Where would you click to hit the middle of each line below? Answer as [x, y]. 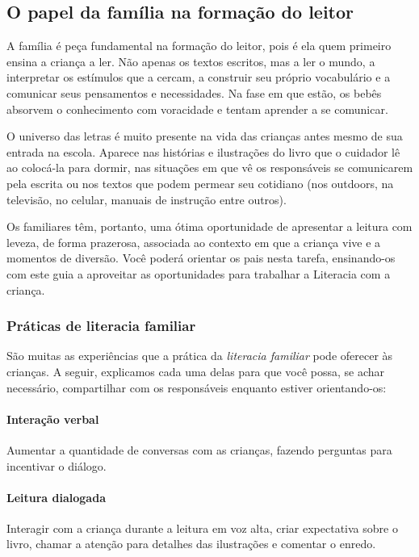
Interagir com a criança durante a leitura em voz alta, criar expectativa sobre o [202, 528]
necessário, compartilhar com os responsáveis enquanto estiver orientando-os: [197, 387]
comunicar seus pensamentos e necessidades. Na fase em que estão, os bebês [194, 92]
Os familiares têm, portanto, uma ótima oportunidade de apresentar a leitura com [209, 226]
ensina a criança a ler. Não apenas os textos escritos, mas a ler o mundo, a [191, 61]
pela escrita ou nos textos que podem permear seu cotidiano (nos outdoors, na [200, 183]
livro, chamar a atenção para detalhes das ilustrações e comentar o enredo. [191, 544]
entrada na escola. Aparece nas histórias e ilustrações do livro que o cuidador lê [203, 151]
